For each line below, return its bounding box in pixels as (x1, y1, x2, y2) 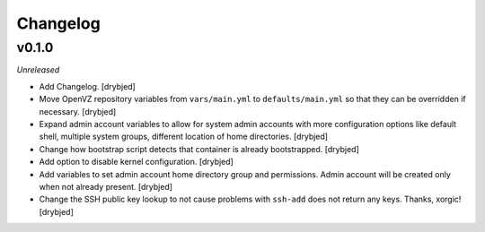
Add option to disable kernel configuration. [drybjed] (39, 157, 234, 168)
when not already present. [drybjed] (39, 181, 173, 192)
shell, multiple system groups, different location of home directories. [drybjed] (39, 131, 328, 142)
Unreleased (16, 64, 60, 75)
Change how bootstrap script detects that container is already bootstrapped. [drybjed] (39, 143, 359, 154)
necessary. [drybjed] (39, 106, 117, 116)
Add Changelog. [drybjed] (39, 81, 137, 91)
